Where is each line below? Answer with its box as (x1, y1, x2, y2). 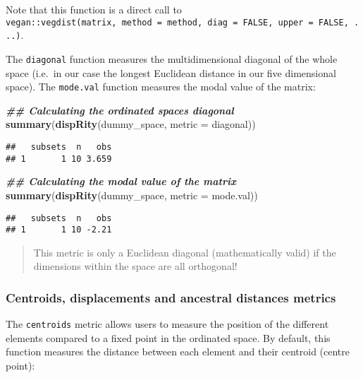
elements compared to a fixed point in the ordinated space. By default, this (6, 330, 331, 345)
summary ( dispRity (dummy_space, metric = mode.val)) (6, 187, 258, 202)
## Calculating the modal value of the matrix (6, 174, 236, 189)
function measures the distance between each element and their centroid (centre (6, 344, 350, 359)
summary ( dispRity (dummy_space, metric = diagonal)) (6, 117, 256, 131)
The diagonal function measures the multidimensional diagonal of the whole (6, 51, 338, 66)
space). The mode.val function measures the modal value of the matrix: (6, 79, 316, 94)
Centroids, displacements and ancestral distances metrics (6, 288, 336, 306)
